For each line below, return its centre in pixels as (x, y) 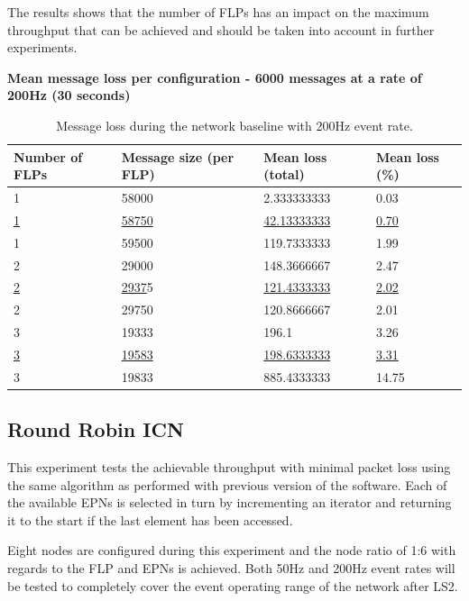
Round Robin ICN (96, 429)
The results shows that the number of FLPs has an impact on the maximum (218, 12)
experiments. (42, 47)
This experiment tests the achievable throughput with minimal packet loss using (229, 467)
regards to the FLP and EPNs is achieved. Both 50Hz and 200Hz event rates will (231, 568)
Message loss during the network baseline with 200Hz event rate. (234, 125)
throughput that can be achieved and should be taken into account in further (221, 29)
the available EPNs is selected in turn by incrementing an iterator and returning (230, 502)
